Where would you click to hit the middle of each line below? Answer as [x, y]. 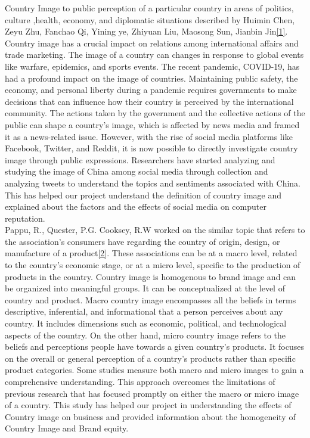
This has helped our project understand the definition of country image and [143, 195]
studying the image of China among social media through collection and [137, 171]
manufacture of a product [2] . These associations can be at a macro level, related [151, 253]
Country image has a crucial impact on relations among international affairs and [152, 43]
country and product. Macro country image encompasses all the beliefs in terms [151, 299]
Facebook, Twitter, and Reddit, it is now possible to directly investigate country [151, 148]
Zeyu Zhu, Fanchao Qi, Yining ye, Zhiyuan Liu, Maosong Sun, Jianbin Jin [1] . [146, 31]
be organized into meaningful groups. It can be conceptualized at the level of [145, 288]
